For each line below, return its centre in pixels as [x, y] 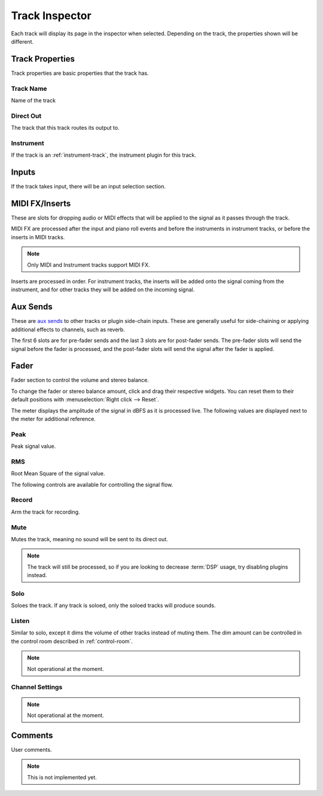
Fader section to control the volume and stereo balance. [80, 380]
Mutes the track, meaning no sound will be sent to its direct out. [89, 539]
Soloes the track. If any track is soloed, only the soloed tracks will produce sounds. [113, 606]
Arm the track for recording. [45, 512]
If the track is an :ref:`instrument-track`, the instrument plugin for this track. [104, 155]
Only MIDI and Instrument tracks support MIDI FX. [89, 265]
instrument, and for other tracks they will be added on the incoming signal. [103, 289]
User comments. [31, 749]
